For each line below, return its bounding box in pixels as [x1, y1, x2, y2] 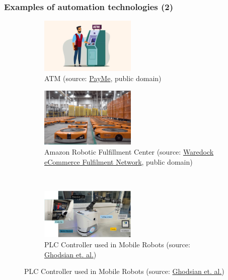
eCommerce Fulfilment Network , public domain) [44, 156, 193, 167]
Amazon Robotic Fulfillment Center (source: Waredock [44, 146, 214, 157]
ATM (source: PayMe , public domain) [44, 73, 162, 84]
